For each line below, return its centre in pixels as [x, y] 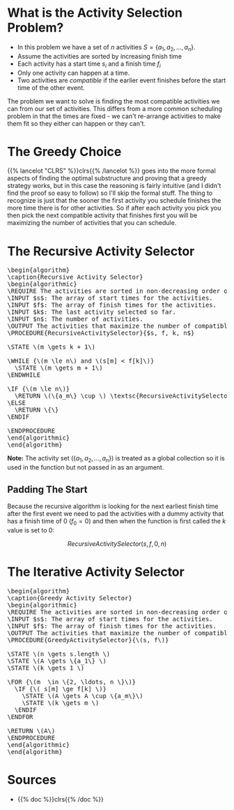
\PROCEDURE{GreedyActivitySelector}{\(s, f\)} [88, 640]
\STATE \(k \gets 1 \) [46, 668]
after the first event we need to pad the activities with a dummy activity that [116, 514]
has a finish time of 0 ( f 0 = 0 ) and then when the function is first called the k [117, 522]
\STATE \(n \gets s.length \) [59, 654]
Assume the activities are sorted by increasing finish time [100, 56]
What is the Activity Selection [95, 13]
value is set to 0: [31, 530]
